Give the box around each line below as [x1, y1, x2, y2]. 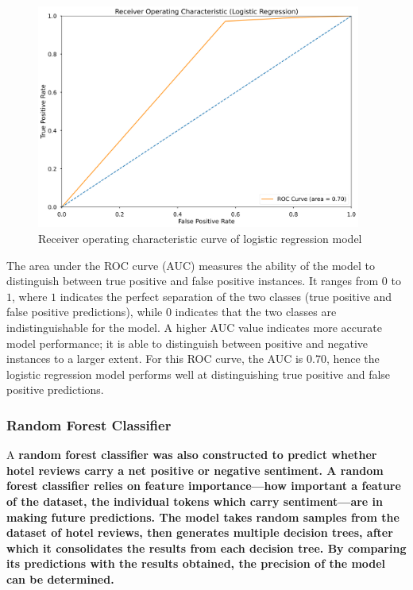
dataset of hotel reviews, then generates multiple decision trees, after [6, 524, 393, 541]
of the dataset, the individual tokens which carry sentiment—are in [6, 493, 384, 510]
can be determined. [6, 570, 114, 587]
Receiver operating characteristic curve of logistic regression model [38, 230, 362, 247]
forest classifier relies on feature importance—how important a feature [6, 477, 401, 494]
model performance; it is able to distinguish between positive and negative [6, 334, 368, 351]
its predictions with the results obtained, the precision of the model [6, 555, 386, 572]
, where [12, 287, 48, 304]
